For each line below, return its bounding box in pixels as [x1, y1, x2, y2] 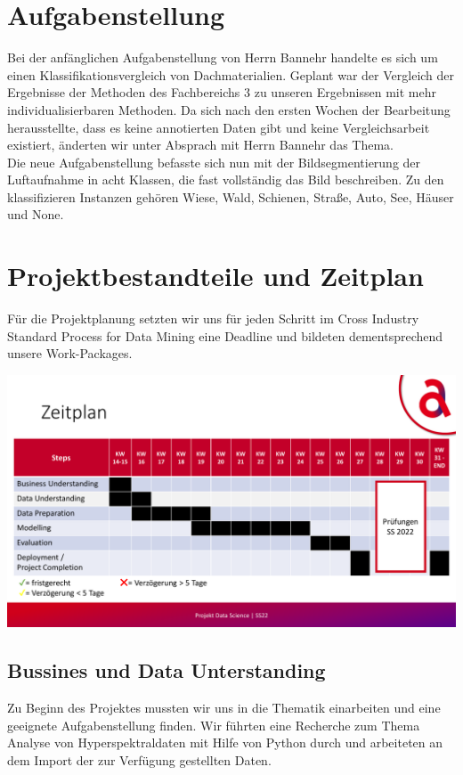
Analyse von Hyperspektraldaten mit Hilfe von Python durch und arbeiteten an [7, 733, 443, 752]
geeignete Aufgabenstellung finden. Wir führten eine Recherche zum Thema [7, 715, 420, 734]
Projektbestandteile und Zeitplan [7, 257, 424, 294]
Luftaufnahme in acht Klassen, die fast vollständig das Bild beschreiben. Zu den [7, 170, 444, 189]
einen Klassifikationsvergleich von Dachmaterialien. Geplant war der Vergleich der [7, 65, 455, 84]
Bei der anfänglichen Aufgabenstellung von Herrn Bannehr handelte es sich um [7, 48, 438, 67]
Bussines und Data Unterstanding [7, 657, 326, 684]
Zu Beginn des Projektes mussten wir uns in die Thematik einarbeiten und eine [7, 698, 441, 717]
